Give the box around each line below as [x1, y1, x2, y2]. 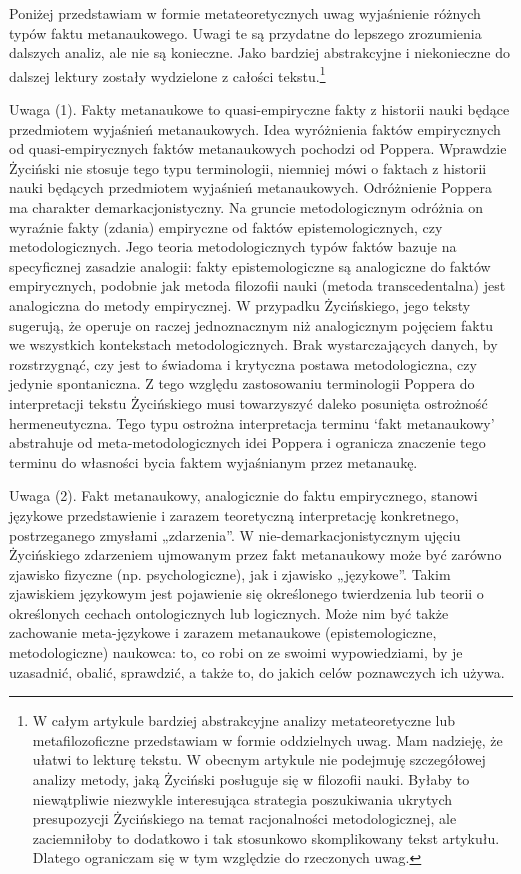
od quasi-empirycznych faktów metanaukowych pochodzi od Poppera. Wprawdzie [9, 138, 507, 159]
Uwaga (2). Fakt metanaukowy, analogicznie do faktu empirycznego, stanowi [9, 485, 478, 506]
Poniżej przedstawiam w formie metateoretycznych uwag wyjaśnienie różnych [9, 3, 481, 23]
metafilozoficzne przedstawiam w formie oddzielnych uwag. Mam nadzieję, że [32, 729, 503, 750]
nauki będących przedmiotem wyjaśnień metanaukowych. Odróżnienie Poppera [9, 177, 493, 198]
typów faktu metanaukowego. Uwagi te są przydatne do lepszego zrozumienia [9, 22, 482, 43]
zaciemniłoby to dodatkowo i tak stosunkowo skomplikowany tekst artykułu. [32, 827, 500, 848]
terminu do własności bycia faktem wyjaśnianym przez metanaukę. [9, 451, 418, 472]
